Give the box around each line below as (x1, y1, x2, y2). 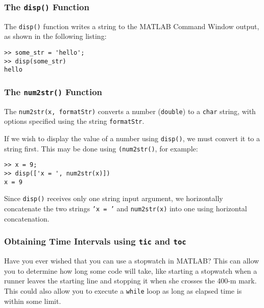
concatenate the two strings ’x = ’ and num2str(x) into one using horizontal (4, 203, 247, 214)
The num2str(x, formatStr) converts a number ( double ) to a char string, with (4, 105, 256, 116)
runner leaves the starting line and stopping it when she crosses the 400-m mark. (4, 275, 257, 286)
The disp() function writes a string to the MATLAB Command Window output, (4, 20, 259, 31)
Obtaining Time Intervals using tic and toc (4, 235, 186, 248)
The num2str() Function (4, 85, 102, 98)
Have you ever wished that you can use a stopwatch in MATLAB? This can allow (4, 255, 259, 266)
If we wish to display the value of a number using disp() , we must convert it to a (4, 133, 260, 144)
